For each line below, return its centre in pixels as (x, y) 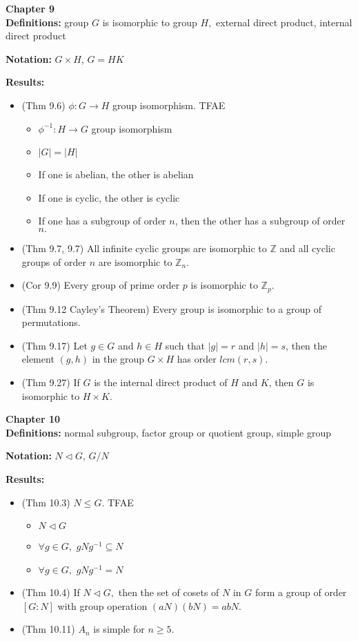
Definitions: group (47, 22)
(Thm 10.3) (46, 502)
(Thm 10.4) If (51, 592)
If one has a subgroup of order (102, 221)
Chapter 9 (30, 8)
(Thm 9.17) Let (54, 345)
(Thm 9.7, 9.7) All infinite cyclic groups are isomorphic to (144, 248)
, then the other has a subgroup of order (260, 221)
